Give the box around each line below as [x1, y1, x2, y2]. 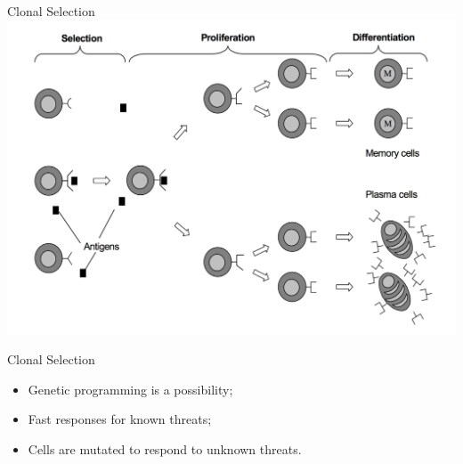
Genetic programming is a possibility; [28, 379, 233, 398]
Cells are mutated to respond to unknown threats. [28, 439, 302, 458]
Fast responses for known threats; [28, 410, 212, 428]
